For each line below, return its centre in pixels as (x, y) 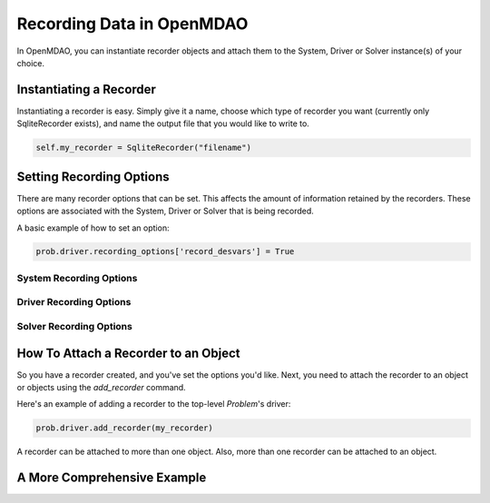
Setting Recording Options (93, 177)
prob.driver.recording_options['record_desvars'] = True (165, 251)
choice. (31, 63)
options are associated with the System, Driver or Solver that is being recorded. (166, 211)
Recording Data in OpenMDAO (132, 24)
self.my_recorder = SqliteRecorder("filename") (143, 148)
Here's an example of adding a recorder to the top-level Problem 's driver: (154, 404)
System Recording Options (77, 278)
